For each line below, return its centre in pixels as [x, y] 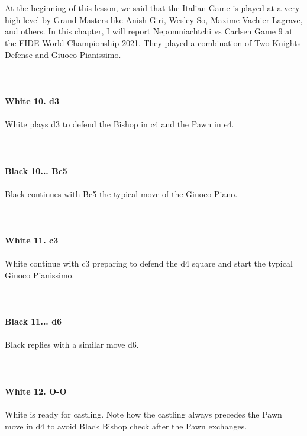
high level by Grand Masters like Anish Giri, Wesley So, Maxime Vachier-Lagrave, [154, 19]
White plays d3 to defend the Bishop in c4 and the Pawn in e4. [119, 124]
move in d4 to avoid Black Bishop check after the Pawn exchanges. [126, 426]
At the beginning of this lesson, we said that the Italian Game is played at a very [152, 8]
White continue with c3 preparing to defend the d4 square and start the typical [149, 263]
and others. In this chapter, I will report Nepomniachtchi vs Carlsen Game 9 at [149, 31]
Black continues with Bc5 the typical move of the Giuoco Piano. [121, 193]
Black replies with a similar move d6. [72, 344]
